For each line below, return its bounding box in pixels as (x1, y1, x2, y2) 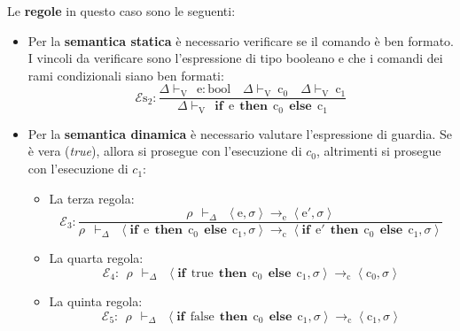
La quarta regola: (49, 249, 144, 267)
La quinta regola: (49, 291, 143, 310)
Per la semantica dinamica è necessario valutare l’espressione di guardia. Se (27, 124, 453, 142)
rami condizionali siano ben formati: (27, 65, 224, 84)
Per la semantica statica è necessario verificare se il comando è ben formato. (27, 31, 454, 50)
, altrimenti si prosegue (316, 142, 441, 160)
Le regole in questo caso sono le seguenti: (7, 2, 236, 19)
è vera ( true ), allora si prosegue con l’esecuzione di (27, 142, 302, 160)
